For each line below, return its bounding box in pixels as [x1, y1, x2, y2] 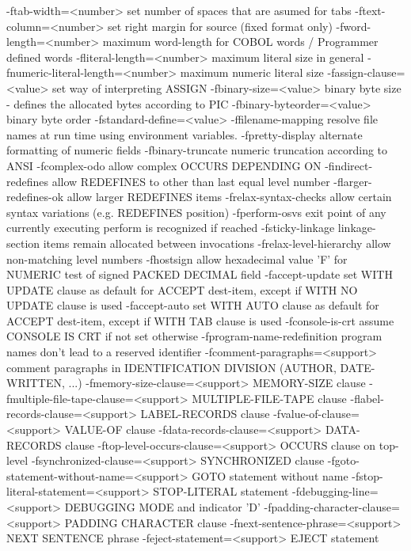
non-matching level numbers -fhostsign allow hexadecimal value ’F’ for [6, 250, 348, 267]
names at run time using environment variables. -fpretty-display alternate [6, 126, 363, 142]
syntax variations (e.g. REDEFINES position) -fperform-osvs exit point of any [6, 203, 386, 220]
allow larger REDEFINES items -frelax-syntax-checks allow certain [67, 188, 392, 205]
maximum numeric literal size [180, 64, 324, 81]
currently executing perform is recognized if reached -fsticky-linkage [6, 219, 335, 236]
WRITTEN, [6, 374, 65, 391]
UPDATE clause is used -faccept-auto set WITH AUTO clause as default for [6, 297, 379, 313]
